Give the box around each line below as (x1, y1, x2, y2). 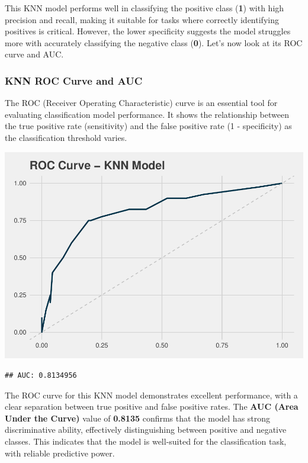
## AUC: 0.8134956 (5, 371, 77, 380)
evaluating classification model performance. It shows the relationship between (5, 108, 289, 120)
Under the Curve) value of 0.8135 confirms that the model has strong (5, 411, 271, 424)
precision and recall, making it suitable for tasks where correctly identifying (5, 13, 279, 25)
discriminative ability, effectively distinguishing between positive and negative (5, 423, 287, 436)
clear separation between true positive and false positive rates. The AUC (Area (5, 400, 299, 413)
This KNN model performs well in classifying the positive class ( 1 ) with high (5, 2, 284, 14)
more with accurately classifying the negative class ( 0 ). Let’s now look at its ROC (5, 36, 303, 49)
